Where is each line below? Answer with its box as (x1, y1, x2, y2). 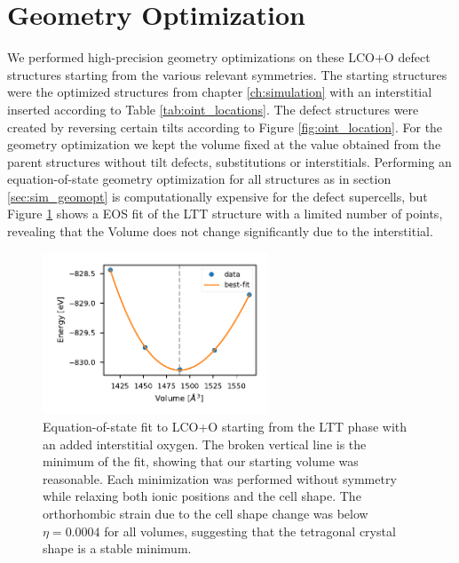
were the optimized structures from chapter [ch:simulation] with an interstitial (7, 83, 432, 101)
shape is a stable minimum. (43, 539, 192, 558)
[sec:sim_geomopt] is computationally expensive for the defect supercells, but (7, 186, 428, 205)
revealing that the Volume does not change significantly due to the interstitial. (7, 222, 433, 241)
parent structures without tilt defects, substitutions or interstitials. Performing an (7, 152, 452, 170)
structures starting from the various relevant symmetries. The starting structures (7, 65, 447, 83)
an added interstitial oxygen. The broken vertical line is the (43, 434, 367, 453)
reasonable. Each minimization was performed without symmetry (43, 469, 397, 488)
